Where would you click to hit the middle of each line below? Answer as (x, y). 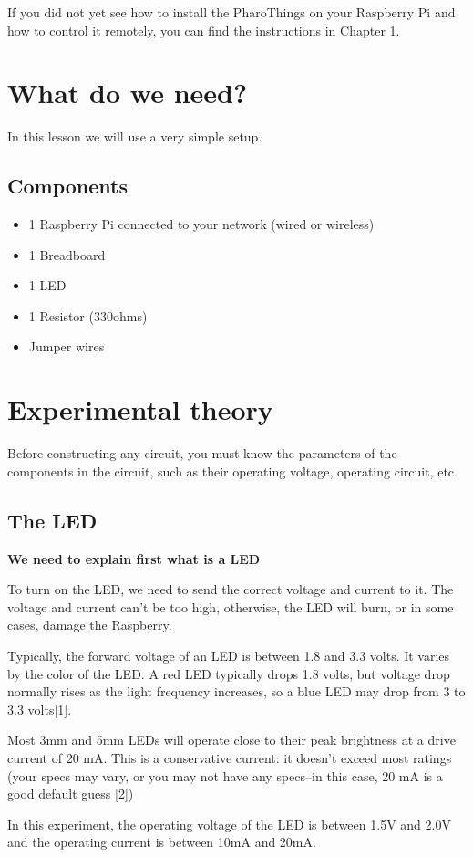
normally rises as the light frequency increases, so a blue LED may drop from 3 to (236, 691)
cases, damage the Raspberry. (90, 625)
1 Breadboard (67, 254)
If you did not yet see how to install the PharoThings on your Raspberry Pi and (231, 12)
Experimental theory (140, 409)
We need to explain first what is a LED (134, 558)
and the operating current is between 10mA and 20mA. (162, 842)
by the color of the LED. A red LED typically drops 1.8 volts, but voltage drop (229, 673)
